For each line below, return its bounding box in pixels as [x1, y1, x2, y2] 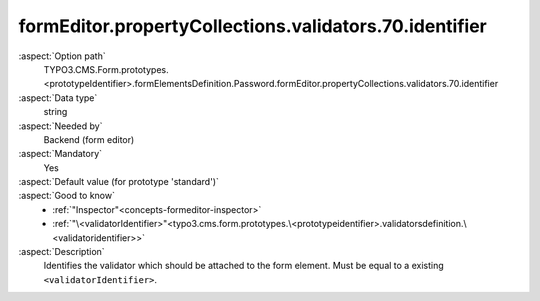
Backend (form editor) [43, 133, 135, 145]
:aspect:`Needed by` [18, 120, 103, 132]
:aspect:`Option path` [18, 50, 106, 62]
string [43, 106, 68, 118]
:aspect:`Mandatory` [18, 148, 103, 160]
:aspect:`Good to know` [18, 190, 115, 202]
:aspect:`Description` [18, 246, 105, 258]
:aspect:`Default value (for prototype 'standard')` [18, 176, 220, 188]
